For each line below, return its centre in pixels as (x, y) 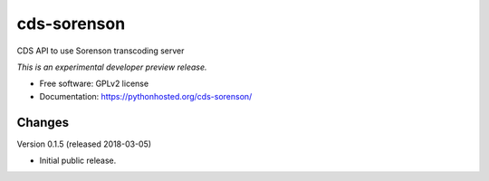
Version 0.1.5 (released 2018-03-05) (84, 144)
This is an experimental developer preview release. (112, 67)
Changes (43, 122)
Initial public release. (78, 161)
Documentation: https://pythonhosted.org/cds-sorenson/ (146, 96)
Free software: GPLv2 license (94, 84)
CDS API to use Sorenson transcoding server (101, 51)
